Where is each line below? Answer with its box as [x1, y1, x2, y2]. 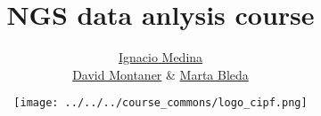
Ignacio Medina [118, 48, 203, 66]
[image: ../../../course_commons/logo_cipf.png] [13, 97, 308, 110]
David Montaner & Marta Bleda [72, 65, 249, 83]
